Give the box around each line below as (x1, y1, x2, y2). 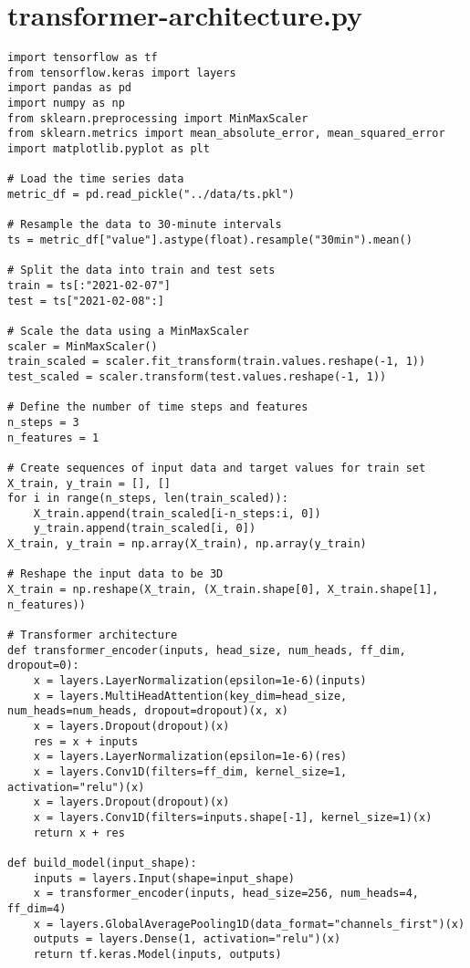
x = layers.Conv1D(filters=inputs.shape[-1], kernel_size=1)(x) (33, 810, 433, 824)
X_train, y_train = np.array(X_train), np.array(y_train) (7, 537, 367, 551)
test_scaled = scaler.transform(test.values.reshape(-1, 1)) (7, 370, 387, 383)
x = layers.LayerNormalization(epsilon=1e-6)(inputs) (33, 674, 367, 688)
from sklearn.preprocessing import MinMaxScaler (7, 111, 308, 125)
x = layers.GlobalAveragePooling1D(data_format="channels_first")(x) (33, 917, 465, 931)
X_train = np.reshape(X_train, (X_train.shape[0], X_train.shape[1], (7, 583, 439, 597)
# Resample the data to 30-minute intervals (7, 218, 282, 232)
